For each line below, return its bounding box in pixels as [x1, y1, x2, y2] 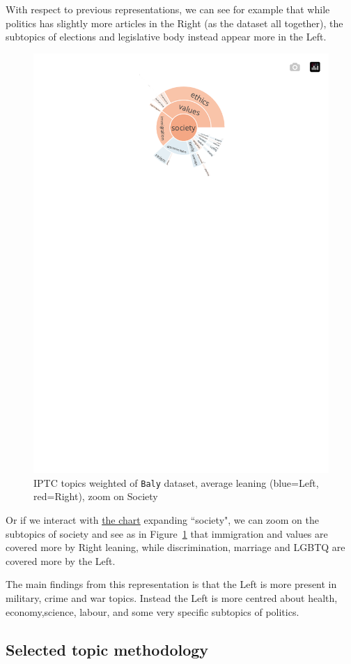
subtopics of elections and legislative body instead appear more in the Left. [6, 29, 327, 44]
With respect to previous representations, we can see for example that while [6, 2, 330, 16]
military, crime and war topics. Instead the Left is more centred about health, [6, 590, 338, 605]
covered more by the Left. [6, 553, 116, 568]
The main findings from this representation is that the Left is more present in [6, 577, 337, 591]
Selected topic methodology [6, 638, 209, 660]
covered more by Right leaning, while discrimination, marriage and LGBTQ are [6, 540, 345, 554]
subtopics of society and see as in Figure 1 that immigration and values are [6, 526, 328, 541]
